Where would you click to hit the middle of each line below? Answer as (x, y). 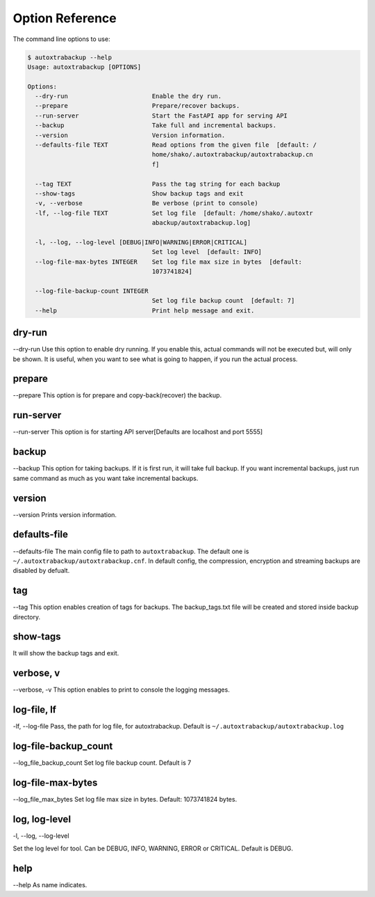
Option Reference (65, 18)
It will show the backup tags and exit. (66, 653)
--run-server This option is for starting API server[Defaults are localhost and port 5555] (138, 432)
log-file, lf (35, 710)
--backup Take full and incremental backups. (156, 126)
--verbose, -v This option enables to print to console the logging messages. (122, 690)
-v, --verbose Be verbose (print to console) (147, 203)
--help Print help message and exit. (145, 310)
